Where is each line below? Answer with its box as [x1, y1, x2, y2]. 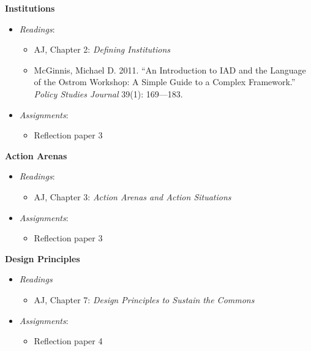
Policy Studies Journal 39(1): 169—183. [34, 87, 183, 100]
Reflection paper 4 [34, 334, 103, 347]
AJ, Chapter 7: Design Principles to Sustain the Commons [34, 293, 255, 306]
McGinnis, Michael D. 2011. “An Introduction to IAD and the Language [34, 63, 306, 76]
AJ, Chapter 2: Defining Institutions [34, 43, 171, 56]
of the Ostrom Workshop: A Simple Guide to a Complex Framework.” [34, 75, 296, 88]
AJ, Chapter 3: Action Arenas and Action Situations [34, 190, 231, 203]
